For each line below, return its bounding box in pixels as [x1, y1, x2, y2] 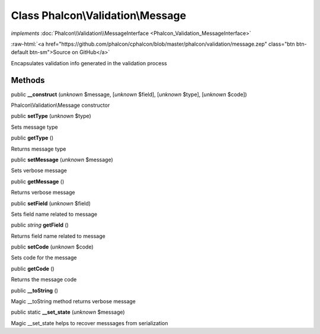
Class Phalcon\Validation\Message [11, 9, 187, 22]
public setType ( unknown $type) [11, 113, 91, 120]
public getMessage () [11, 178, 65, 185]
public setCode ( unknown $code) [11, 243, 94, 250]
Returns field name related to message [11, 232, 106, 240]
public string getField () [11, 221, 69, 228]
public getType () [11, 134, 54, 142]
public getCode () [11, 265, 55, 272]
